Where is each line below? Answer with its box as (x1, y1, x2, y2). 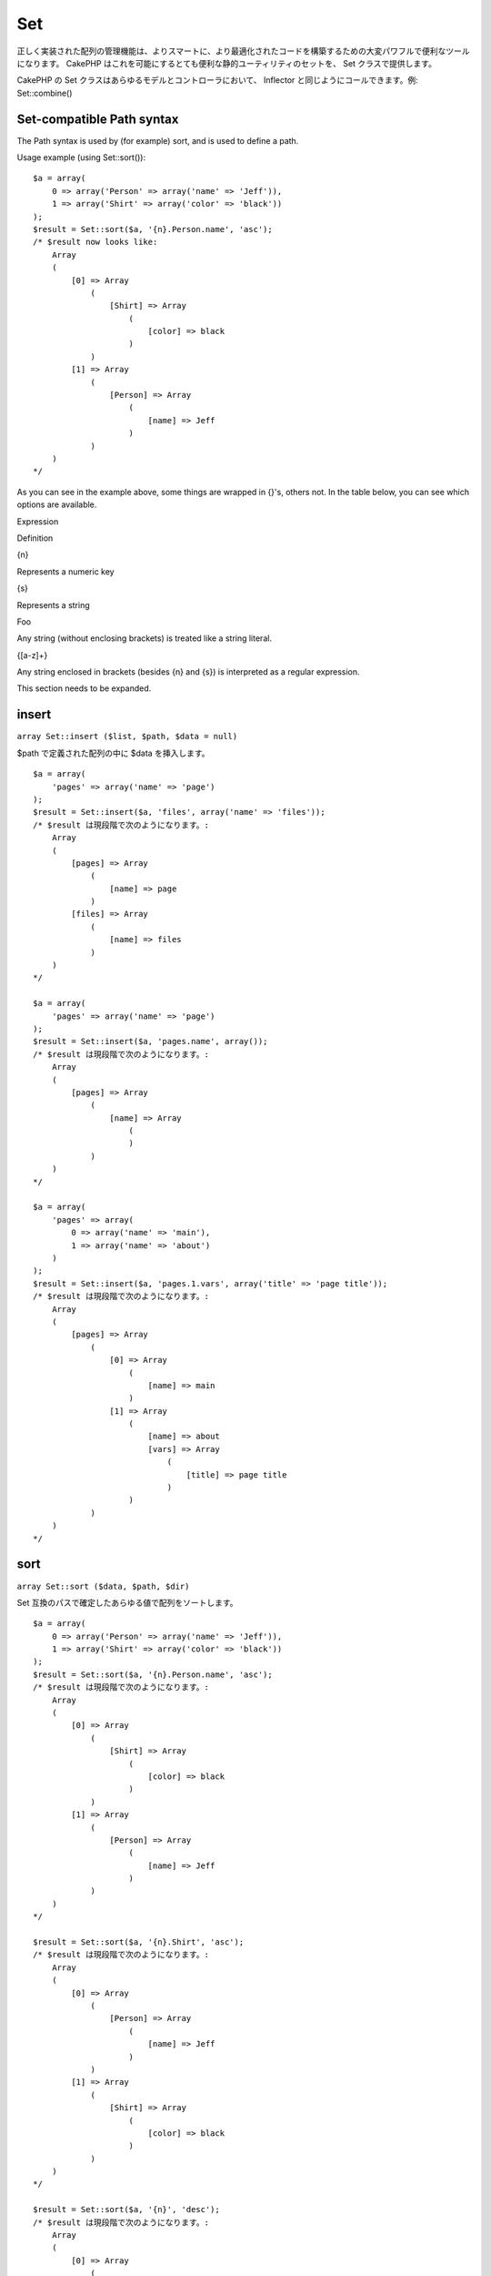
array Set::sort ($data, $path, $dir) (16, 1580, 190, 1591)
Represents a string (16, 599, 90, 610)
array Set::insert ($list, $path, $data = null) (16, 731, 238, 742)
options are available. (16, 499, 97, 510)
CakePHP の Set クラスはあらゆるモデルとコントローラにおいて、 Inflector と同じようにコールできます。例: (16, 75, 418, 86)
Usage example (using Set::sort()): (16, 152, 145, 163)
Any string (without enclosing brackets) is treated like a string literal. (16, 633, 273, 644)
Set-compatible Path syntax (16, 111, 179, 127)
